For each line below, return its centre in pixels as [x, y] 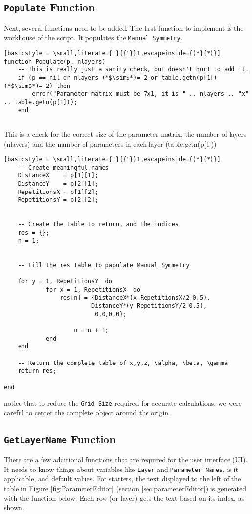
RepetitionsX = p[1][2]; [58, 192]
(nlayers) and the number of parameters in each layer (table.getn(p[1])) [110, 143]
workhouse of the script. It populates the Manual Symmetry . [93, 37]
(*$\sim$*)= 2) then [37, 86]
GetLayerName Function [60, 439]
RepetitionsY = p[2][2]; [58, 200]
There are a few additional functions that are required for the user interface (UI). [126, 460]
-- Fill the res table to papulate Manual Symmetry [104, 265]
